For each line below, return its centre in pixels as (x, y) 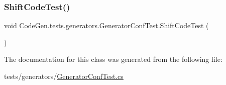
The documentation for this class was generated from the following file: (113, 59)
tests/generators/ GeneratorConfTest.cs (64, 76)
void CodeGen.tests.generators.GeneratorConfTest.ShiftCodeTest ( (106, 25)
